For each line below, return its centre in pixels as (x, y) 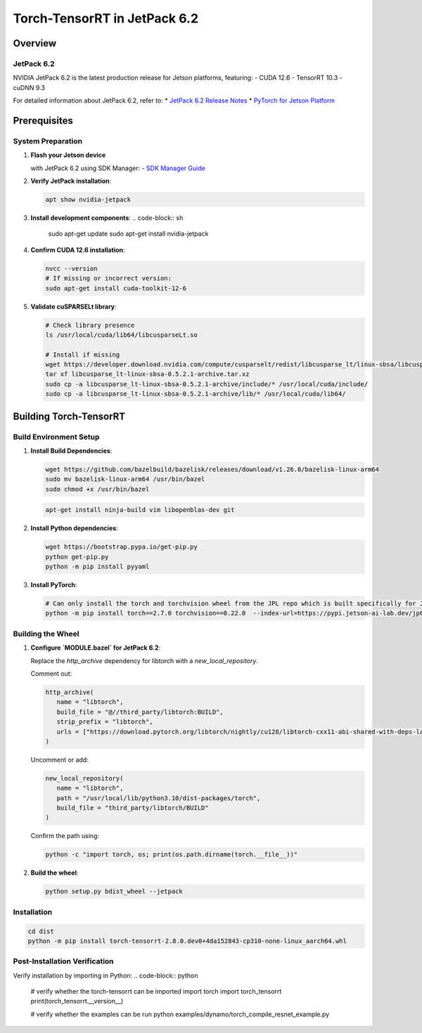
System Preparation (48, 141)
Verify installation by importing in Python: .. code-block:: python (105, 975)
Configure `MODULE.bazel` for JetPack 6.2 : (96, 648)
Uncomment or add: (60, 759)
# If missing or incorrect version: (109, 278)
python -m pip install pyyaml (97, 567)
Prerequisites (43, 121)
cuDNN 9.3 (29, 87)
